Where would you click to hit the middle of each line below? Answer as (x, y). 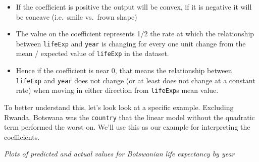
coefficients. (22, 137)
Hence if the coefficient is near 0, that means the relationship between (124, 70)
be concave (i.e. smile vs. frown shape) (76, 16)
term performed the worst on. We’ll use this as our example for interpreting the (127, 127)
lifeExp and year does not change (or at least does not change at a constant (136, 80)
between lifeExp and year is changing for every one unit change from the (131, 43)
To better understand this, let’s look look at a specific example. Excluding (119, 107)
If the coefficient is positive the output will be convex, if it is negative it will (134, 7)
